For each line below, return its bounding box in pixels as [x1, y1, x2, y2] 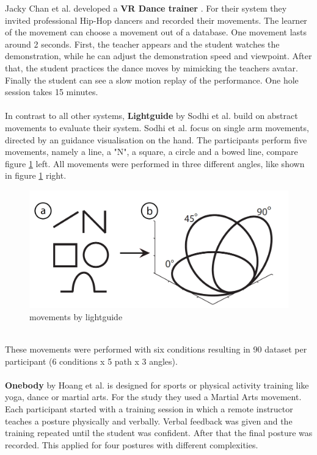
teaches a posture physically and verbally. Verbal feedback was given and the [5, 414, 293, 427]
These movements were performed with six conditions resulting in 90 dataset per [5, 343, 307, 356]
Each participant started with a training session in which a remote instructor [5, 403, 293, 415]
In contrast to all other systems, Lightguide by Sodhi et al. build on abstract [5, 109, 298, 122]
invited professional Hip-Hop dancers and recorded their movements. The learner [5, 13, 307, 26]
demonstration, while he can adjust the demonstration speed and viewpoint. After [5, 49, 312, 62]
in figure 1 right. [5, 169, 67, 182]
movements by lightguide [29, 310, 123, 323]
